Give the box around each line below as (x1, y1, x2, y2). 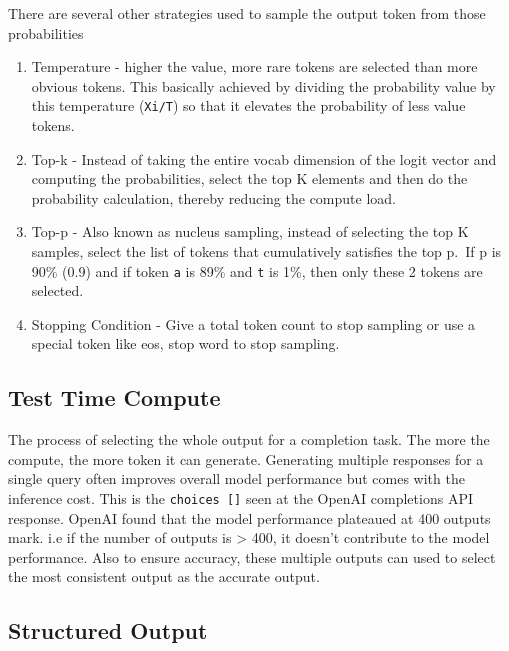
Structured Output (8, 615, 208, 646)
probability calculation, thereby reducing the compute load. (31, 187, 396, 208)
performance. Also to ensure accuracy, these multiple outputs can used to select (8, 546, 496, 567)
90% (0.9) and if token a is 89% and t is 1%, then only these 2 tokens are (31, 260, 483, 281)
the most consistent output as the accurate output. (8, 566, 320, 587)
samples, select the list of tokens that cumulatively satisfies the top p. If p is (31, 241, 502, 261)
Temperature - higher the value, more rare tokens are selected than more (31, 56, 478, 77)
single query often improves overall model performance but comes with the (8, 468, 465, 489)
